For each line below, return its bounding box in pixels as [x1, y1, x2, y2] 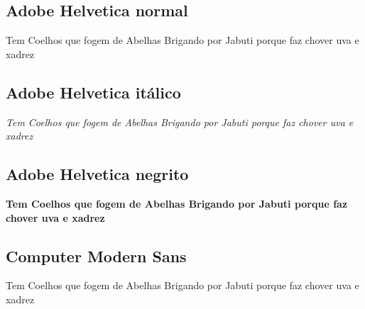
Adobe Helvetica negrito [6, 163, 189, 185]
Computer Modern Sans [6, 245, 187, 266]
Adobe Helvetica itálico [6, 81, 181, 103]
